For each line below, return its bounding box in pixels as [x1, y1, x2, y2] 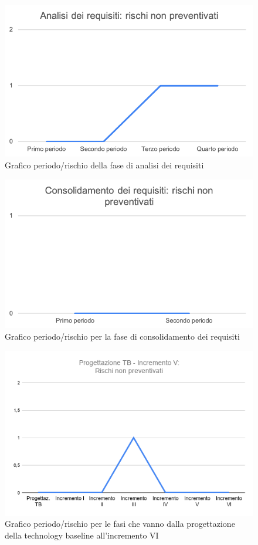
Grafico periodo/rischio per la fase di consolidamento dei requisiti [5, 330, 240, 342]
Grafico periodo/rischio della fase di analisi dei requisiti [5, 158, 204, 171]
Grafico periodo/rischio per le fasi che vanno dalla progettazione [5, 517, 235, 530]
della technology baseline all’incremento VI [5, 529, 159, 541]
